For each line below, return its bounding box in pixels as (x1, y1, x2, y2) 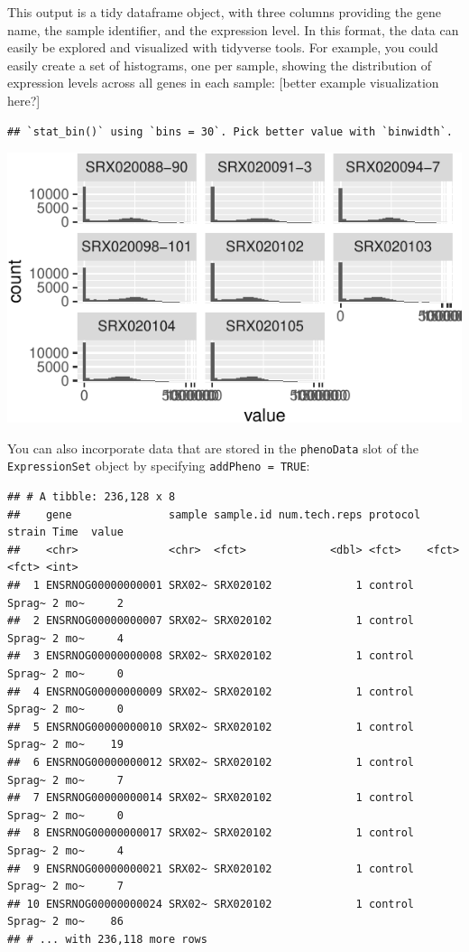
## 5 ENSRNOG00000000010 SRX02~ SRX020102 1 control (7, 720, 415, 733)
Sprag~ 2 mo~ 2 (7, 596, 124, 610)
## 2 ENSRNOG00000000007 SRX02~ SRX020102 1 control (7, 614, 415, 628)
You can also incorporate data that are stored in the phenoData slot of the (7, 438, 419, 457)
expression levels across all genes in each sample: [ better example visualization (7, 73, 439, 92)
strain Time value (7, 526, 124, 539)
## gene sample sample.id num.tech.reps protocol (7, 508, 421, 521)
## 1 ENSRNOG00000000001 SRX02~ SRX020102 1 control (7, 579, 415, 592)
